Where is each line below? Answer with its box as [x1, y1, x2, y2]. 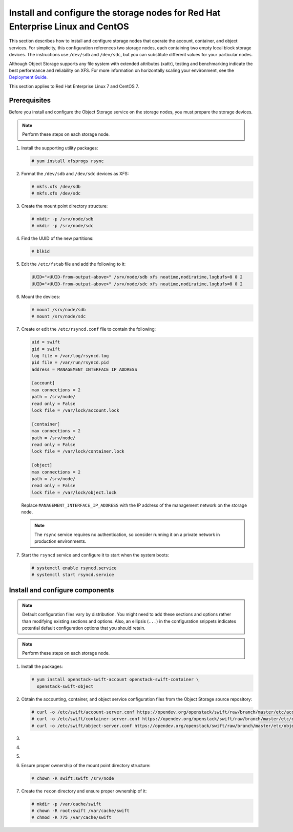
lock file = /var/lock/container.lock [31, 448, 125, 454]
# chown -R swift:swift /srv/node [31, 775, 114, 781]
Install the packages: [21, 663, 63, 669]
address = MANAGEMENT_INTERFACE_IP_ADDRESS [31, 366, 138, 372]
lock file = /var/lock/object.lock [31, 490, 117, 495]
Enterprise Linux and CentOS [9, 21, 129, 32]
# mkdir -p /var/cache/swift [31, 801, 102, 807]
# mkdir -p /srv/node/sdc [31, 223, 94, 229]
